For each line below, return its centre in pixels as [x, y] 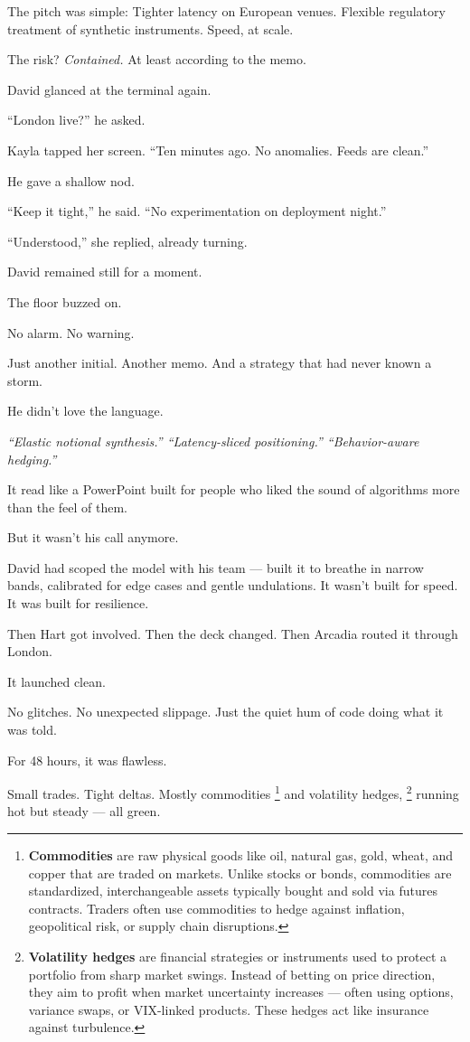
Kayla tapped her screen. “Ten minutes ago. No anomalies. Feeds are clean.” [218, 150]
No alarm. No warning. [71, 332]
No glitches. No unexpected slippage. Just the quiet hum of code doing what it [226, 712]
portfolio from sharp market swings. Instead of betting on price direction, [232, 974]
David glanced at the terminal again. [109, 89]
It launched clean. [56, 681]
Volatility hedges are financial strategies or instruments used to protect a [238, 957]
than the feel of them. [67, 507]
